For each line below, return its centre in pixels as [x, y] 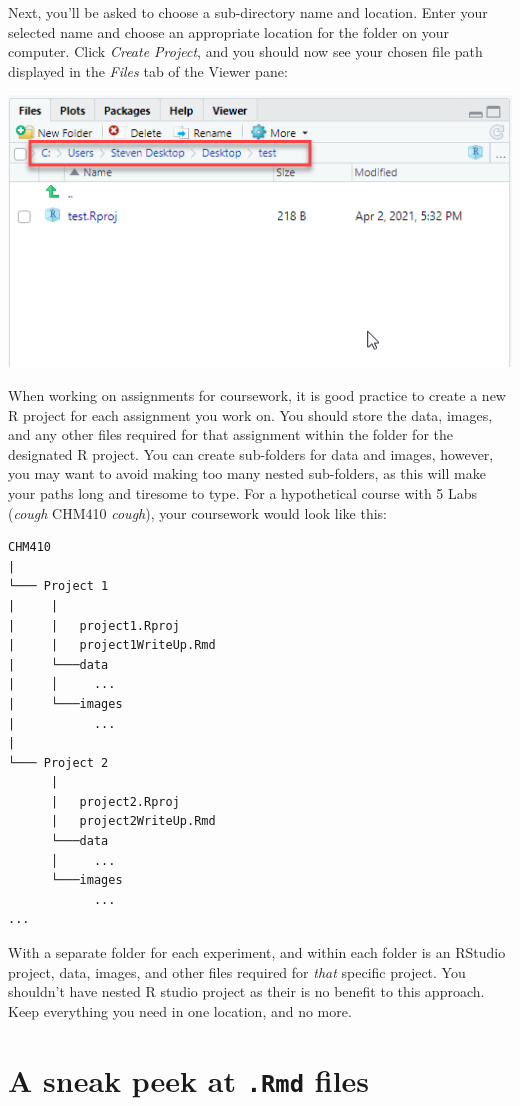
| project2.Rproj [115, 801]
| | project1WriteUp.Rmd [112, 645]
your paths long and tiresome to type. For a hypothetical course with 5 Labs [243, 492]
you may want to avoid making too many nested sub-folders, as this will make [247, 473]
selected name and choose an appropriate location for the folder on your [228, 31]
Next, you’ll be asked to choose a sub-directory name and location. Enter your [248, 12]
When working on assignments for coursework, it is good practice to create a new [257, 395]
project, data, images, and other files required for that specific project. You [237, 971]
